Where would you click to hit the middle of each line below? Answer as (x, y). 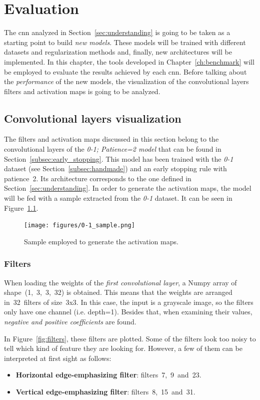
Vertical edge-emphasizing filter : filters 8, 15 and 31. (105, 392)
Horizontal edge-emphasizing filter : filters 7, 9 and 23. (108, 375)
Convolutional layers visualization (93, 118)
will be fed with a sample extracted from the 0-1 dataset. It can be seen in (118, 198)
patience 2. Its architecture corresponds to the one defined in (98, 178)
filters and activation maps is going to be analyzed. (82, 91)
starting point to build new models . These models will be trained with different (125, 42)
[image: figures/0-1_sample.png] (79, 226)
